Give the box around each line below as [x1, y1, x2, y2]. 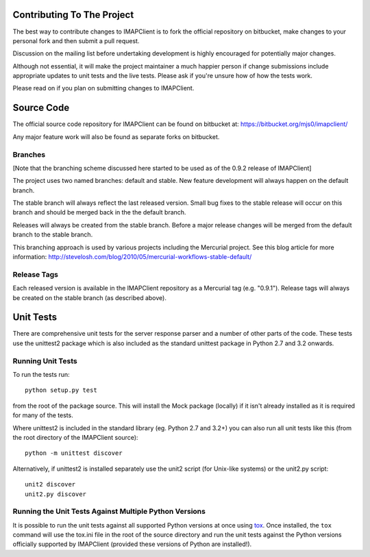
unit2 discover [25, 480, 76, 488]
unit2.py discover [25, 490, 87, 498]
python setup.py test [25, 386, 97, 394]
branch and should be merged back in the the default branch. [12, 208, 186, 216]
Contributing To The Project [12, 9, 134, 21]
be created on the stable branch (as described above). [12, 293, 167, 301]
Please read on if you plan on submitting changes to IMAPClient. [12, 84, 195, 92]
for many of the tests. [12, 411, 73, 419]
